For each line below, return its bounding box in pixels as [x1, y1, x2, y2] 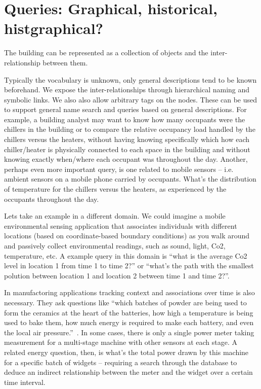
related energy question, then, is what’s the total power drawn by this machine [4, 346, 249, 357]
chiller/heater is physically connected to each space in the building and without [4, 144, 250, 154]
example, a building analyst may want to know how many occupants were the [4, 114, 245, 124]
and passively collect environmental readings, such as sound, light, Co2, [4, 240, 226, 251]
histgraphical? [4, 18, 103, 39]
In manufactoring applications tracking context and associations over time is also [4, 287, 255, 298]
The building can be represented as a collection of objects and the [4, 47, 208, 58]
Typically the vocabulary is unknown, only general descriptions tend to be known [4, 74, 257, 85]
